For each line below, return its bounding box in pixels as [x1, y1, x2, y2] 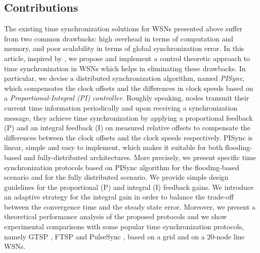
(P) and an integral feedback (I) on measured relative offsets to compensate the [4, 122, 251, 133]
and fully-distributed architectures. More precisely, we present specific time [23, 151, 256, 162]
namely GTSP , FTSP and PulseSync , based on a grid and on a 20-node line [4, 231, 245, 241]
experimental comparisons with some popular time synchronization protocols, [4, 221, 244, 232]
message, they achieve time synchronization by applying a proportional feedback [4, 112, 253, 123]
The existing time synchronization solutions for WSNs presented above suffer [4, 23, 243, 34]
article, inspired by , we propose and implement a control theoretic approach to [4, 53, 250, 63]
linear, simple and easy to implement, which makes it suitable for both [4, 142, 223, 153]
